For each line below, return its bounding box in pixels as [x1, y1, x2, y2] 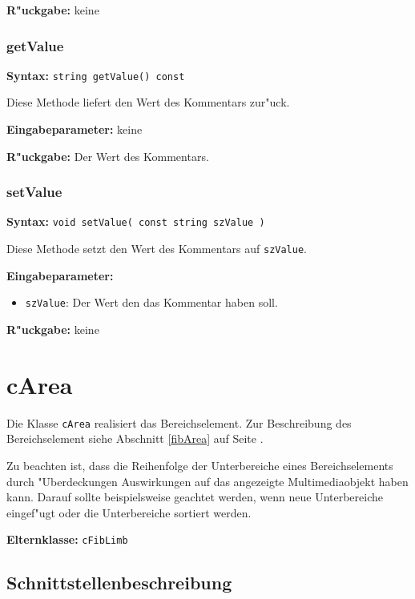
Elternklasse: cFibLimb [6, 531, 128, 548]
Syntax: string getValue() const [6, 66, 185, 83]
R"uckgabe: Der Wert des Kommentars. [6, 147, 209, 164]
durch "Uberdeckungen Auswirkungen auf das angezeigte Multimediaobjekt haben [6, 472, 409, 489]
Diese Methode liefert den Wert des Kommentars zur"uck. [6, 94, 290, 111]
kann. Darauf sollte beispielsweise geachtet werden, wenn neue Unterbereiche [6, 488, 384, 505]
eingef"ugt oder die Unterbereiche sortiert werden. [6, 504, 252, 521]
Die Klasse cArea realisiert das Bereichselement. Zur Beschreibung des [6, 414, 352, 431]
